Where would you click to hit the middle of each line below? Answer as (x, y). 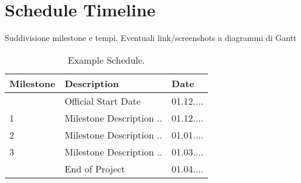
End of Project (95, 168)
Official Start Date (102, 101)
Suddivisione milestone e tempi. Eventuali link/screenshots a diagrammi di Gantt (151, 38)
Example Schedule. (106, 60)
